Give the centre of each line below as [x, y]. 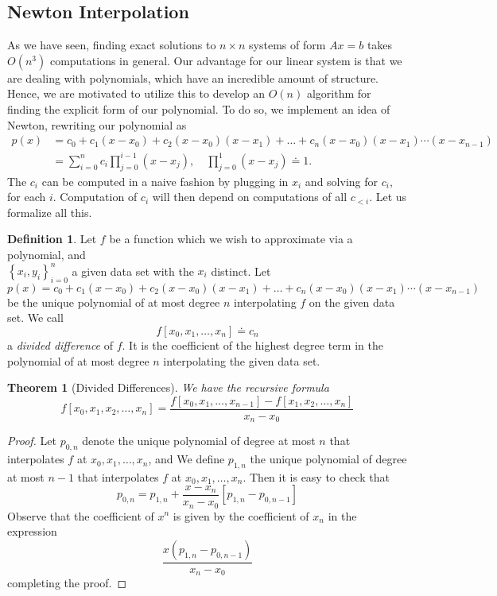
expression [32, 531]
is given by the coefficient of [241, 515]
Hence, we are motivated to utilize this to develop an [136, 93]
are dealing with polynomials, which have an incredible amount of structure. [193, 77]
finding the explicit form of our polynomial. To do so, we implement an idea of [199, 108]
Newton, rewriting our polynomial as [97, 124]
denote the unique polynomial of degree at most [199, 441]
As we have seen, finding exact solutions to [112, 45]
